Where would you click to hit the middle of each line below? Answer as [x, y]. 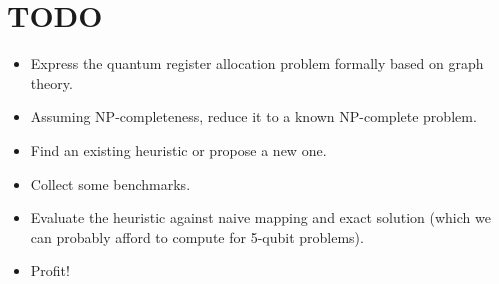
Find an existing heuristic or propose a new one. [178, 149]
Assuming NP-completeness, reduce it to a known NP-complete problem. [253, 116]
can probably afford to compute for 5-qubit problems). [197, 236]
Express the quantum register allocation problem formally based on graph [257, 63]
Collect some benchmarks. [110, 183]
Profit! [50, 270]
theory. [51, 82]
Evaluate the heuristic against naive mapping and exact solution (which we [260, 217]
